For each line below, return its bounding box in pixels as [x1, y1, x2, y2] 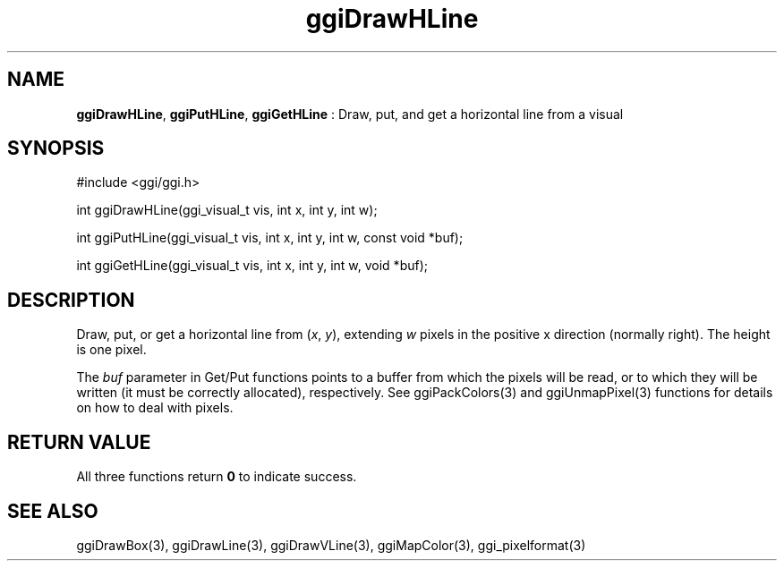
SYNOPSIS [7, 137, 105, 160]
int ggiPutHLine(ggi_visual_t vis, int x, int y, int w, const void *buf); [76, 230, 464, 246]
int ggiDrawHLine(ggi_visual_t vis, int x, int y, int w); [76, 202, 378, 218]
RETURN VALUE [7, 430, 151, 454]
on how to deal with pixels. [76, 400, 234, 416]
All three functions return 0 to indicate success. [76, 469, 357, 485]
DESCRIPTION [7, 288, 135, 311]
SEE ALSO [7, 499, 98, 522]
